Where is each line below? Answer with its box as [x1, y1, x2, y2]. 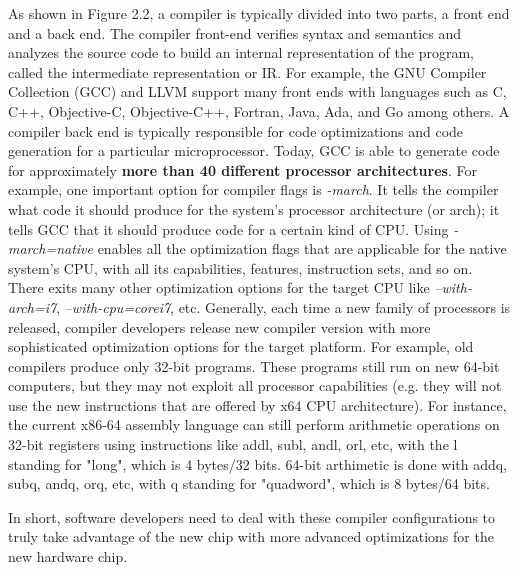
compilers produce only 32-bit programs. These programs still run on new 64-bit [8, 355, 500, 376]
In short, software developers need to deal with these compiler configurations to [8, 506, 496, 527]
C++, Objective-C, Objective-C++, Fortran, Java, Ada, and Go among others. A [8, 100, 510, 121]
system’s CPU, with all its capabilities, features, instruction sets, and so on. [8, 257, 473, 278]
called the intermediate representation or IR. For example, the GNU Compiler [8, 61, 487, 82]
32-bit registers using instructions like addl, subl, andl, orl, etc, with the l [8, 434, 458, 455]
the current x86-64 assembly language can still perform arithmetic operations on [8, 414, 500, 435]
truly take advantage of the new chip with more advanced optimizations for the [8, 526, 494, 547]
